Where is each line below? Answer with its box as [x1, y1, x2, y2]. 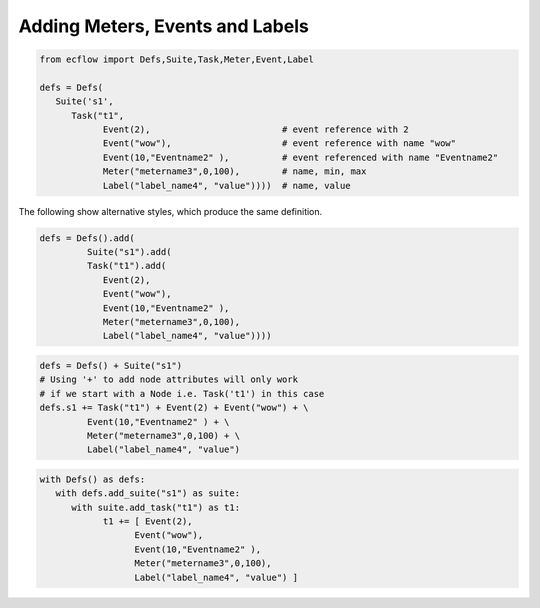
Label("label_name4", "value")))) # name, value [102, 180, 351, 191]
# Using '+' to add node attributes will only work [39, 374, 299, 385]
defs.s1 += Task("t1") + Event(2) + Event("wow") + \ [39, 402, 309, 414]
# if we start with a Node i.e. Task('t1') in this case [39, 388, 325, 399]
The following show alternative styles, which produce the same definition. [18, 205, 323, 217]
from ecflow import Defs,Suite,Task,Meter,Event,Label [39, 54, 314, 65]
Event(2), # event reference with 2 [102, 124, 409, 135]
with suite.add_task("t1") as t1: [71, 501, 240, 513]
